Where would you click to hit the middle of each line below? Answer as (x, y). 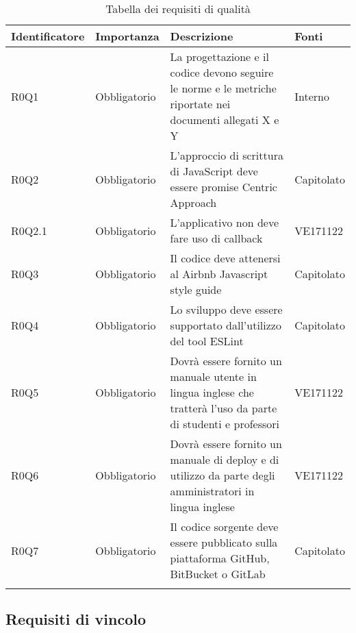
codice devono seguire (222, 72)
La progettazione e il (219, 57)
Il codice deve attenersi (225, 258)
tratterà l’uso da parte (224, 408)
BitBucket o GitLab (218, 574)
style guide (196, 289)
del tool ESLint (207, 341)
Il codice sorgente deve (224, 526)
